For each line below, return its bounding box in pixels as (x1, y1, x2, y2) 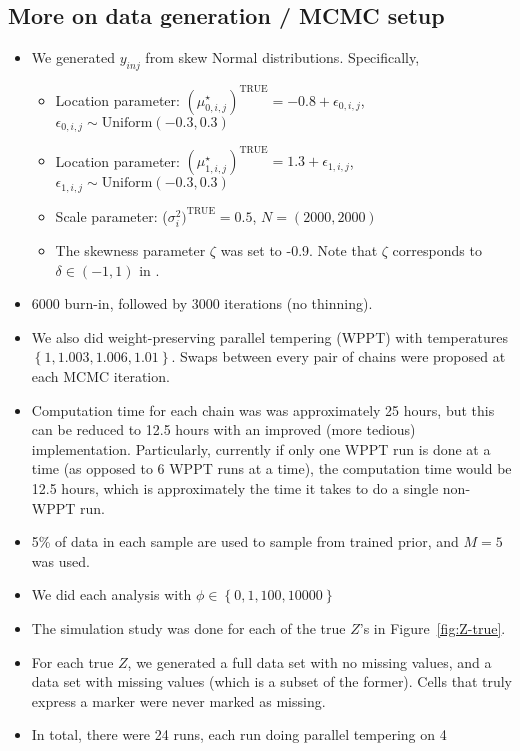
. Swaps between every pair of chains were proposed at (171, 346, 506, 367)
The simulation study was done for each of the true (31, 617, 346, 638)
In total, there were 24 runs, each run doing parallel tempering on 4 (31, 724, 447, 745)
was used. (31, 550, 90, 571)
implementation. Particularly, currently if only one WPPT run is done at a (31, 438, 491, 459)
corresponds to (392, 240, 482, 261)
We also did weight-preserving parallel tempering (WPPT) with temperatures (31, 326, 508, 347)
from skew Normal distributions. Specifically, (145, 47, 420, 68)
